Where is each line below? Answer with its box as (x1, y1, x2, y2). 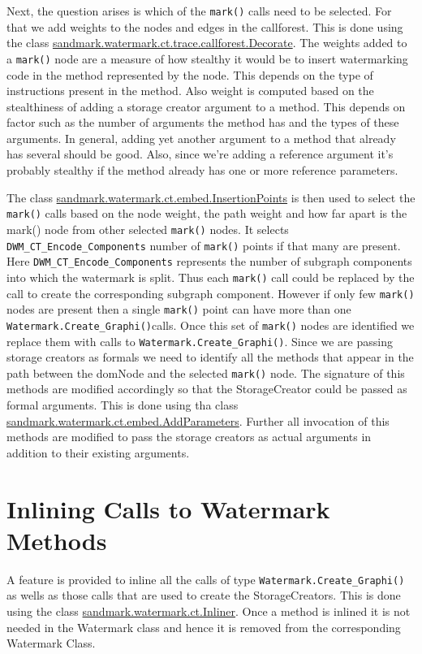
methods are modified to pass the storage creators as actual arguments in (6, 428, 372, 445)
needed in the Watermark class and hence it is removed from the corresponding (6, 618, 401, 635)
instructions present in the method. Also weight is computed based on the (6, 82, 374, 99)
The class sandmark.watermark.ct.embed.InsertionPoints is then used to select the (6, 188, 416, 206)
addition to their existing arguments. (6, 444, 190, 461)
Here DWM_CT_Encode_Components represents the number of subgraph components (6, 253, 412, 270)
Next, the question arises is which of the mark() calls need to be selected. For (6, 2, 392, 19)
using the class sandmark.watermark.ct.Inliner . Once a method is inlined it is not (6, 602, 411, 619)
